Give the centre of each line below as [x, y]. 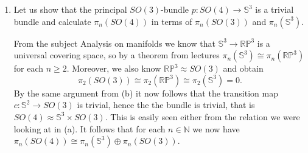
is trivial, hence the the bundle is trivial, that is [166, 105]
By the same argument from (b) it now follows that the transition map [146, 93]
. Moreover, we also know [114, 68]
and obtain [243, 68]
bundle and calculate [52, 21]
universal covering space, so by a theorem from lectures [117, 55]
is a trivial [275, 9]
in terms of [172, 21]
